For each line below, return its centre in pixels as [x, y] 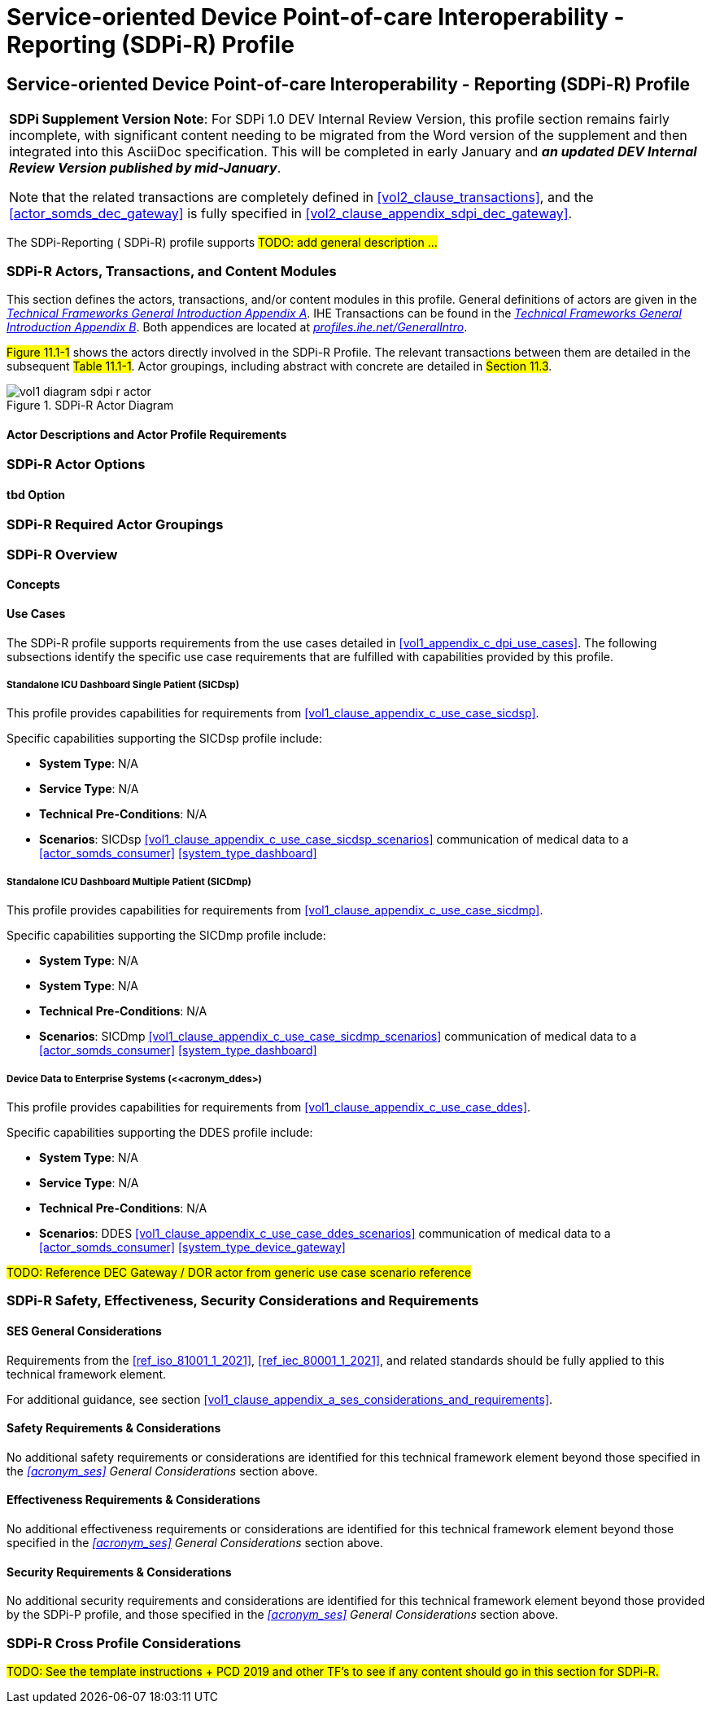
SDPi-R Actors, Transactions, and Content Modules [172, 271]
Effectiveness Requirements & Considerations [134, 1500]
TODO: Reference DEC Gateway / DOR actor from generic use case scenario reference [239, 1272]
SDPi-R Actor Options [76, 465]
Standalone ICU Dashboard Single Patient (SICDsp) [123, 684]
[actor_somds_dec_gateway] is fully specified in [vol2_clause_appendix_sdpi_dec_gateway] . [291, 214]
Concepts [33, 585]
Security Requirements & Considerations [119, 1572]
